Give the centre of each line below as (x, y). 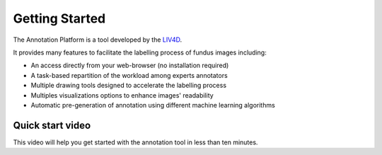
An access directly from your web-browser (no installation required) (130, 65)
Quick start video (52, 125)
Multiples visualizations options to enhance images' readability (122, 95)
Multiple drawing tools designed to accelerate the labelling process (128, 86)
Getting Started (59, 18)
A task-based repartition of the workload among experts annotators (129, 75)
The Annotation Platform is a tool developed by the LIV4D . (98, 40)
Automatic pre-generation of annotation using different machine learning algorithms (153, 105)
